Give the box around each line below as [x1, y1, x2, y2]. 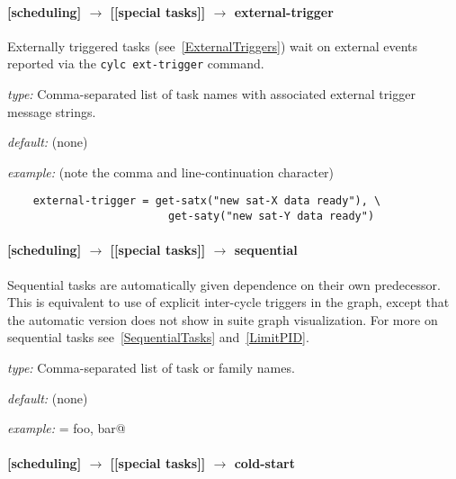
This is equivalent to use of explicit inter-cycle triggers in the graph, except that [7, 293, 450, 312]
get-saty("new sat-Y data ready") [167, 210, 375, 223]
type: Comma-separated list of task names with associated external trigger [7, 85, 416, 104]
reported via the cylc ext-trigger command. [7, 54, 264, 73]
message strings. [7, 102, 96, 121]
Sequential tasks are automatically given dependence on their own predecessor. [7, 275, 441, 294]
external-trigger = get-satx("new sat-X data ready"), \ [32, 194, 381, 208]
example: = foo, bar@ [7, 419, 126, 438]
